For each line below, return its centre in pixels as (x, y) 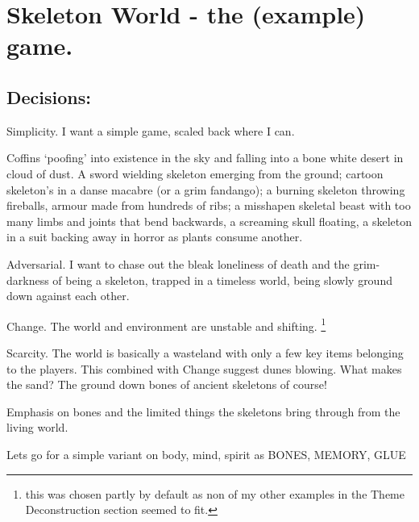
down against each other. (68, 296)
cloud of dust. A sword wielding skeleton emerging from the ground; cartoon (195, 173)
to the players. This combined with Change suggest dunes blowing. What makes (204, 368)
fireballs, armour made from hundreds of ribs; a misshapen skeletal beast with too (209, 205)
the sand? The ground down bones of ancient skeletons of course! (167, 384)
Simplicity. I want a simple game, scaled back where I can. (151, 130)
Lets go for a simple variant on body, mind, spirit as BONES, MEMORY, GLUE (206, 454)
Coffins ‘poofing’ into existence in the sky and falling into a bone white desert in (205, 158)
